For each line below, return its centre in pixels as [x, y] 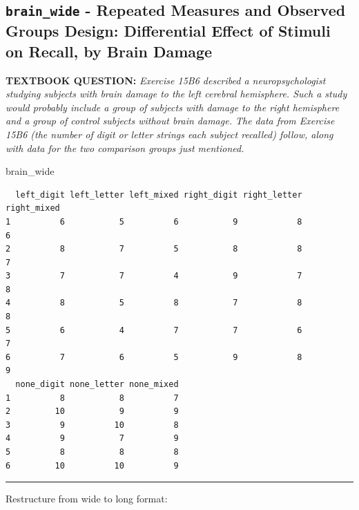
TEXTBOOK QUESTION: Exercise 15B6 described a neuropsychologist [166, 80]
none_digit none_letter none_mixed [97, 385]
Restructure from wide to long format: [87, 499]
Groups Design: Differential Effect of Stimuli [168, 31]
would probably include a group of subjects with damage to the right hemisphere [173, 107]
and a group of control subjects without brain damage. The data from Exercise [170, 121]
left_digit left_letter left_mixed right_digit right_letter [159, 195]
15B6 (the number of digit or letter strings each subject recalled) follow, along [169, 134]
